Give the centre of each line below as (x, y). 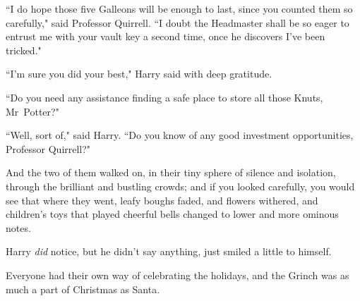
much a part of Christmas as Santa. (83, 289)
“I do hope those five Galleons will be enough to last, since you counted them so (179, 8)
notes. (18, 227)
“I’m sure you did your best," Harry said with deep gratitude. (139, 74)
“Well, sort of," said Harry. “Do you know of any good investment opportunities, (180, 135)
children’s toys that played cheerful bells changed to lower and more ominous (172, 214)
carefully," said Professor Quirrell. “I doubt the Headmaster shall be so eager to (178, 22)
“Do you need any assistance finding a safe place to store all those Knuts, (164, 97)
